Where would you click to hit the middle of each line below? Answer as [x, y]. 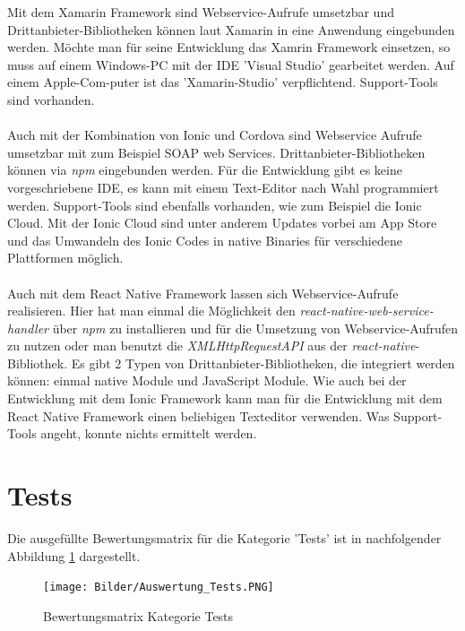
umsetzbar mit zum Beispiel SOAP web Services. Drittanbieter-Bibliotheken [216, 152]
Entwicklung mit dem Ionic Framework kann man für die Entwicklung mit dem [225, 398]
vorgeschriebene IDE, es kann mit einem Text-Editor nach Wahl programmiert [223, 187]
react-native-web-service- [366, 311]
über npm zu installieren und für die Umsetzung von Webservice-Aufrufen [255, 328]
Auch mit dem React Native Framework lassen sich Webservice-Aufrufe [203, 293]
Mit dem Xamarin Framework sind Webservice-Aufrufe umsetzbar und [201, 12]
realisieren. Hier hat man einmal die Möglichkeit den [151, 311]
